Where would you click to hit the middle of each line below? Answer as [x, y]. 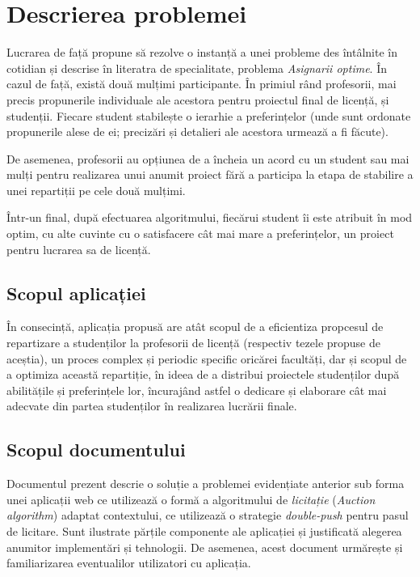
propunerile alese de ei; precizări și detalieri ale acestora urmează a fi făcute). [197, 132]
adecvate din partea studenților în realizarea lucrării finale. [152, 406]
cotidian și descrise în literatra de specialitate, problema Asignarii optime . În [197, 68]
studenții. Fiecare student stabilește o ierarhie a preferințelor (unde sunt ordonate [209, 115]
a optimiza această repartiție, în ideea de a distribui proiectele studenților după [203, 374]
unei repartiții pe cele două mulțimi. [96, 190]
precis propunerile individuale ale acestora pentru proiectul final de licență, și [198, 99]
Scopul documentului [96, 450]
